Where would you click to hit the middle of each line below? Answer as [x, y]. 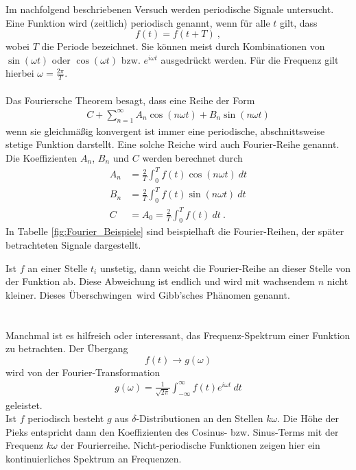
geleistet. [24, 405]
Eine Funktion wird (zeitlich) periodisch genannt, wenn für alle [138, 22]
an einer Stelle [58, 268]
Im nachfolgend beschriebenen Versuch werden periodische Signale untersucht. [170, 9]
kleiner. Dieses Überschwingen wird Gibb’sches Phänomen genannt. [148, 294]
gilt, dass [299, 22]
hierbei [20, 73]
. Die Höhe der [308, 418]
